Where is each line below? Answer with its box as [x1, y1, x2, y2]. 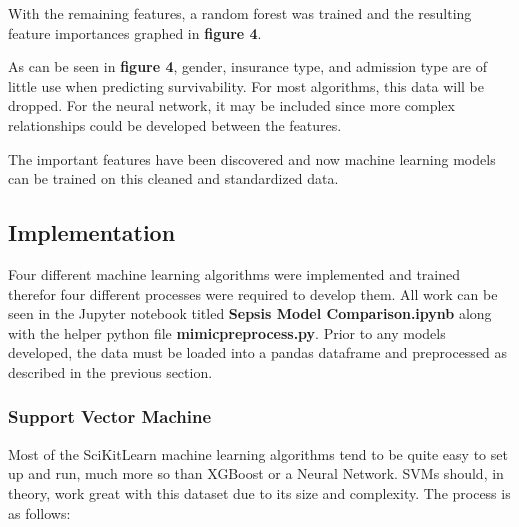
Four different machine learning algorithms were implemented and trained [8, 263, 461, 284]
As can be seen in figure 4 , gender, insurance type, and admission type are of [8, 56, 487, 77]
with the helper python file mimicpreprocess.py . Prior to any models [8, 322, 446, 343]
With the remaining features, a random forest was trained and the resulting [8, 3, 472, 23]
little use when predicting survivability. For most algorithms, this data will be [8, 75, 484, 96]
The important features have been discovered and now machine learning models [8, 148, 496, 169]
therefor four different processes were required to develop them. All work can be [8, 283, 498, 304]
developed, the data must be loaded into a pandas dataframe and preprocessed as [8, 342, 508, 363]
